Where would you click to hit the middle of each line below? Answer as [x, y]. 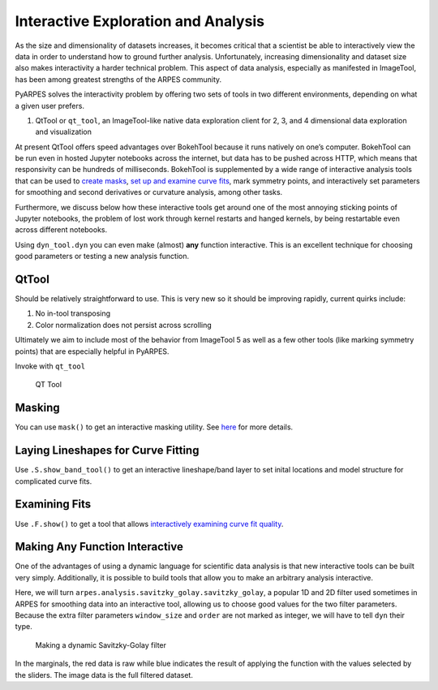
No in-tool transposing [73, 313]
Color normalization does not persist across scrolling [124, 325]
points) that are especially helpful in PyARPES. [92, 351]
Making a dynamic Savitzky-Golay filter [101, 645]
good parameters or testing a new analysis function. [102, 257]
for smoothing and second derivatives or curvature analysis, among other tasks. [149, 192]
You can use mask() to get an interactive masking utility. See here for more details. [154, 427]
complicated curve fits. [54, 481]
